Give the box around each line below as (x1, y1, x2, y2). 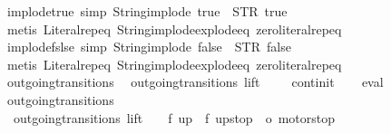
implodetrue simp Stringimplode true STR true (6, 2, 288, 20)
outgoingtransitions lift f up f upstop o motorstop (13, 108, 335, 127)
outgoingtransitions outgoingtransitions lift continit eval (6, 72, 384, 91)
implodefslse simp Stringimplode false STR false (6, 37, 291, 56)
